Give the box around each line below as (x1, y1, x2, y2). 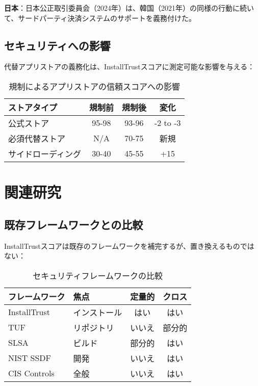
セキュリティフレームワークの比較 (33, 269, 163, 281)
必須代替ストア (8, 132, 66, 144)
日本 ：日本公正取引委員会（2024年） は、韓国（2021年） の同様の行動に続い (4, 3, 254, 13)
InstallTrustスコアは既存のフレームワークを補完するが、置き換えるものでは (4, 240, 254, 251)
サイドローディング (8, 147, 81, 160)
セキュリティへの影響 (4, 37, 111, 53)
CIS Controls (8, 367, 55, 379)
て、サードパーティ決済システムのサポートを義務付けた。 (4, 12, 196, 23)
